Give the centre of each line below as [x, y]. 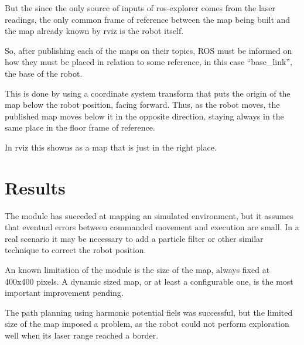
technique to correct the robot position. [76, 250]
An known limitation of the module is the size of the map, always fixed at [137, 270]
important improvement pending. [64, 293]
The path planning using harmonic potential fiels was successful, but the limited [149, 312]
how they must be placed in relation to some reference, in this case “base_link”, [148, 62]
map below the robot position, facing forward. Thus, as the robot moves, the [142, 105]
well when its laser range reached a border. [82, 335]
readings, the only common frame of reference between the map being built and [148, 19]
